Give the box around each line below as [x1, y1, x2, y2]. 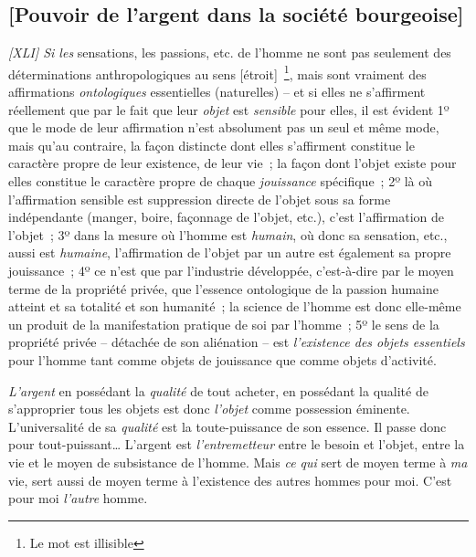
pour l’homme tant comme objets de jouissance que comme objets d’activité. [8, 350, 437, 369]
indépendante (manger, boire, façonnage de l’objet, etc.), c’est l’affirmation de [8, 207, 444, 226]
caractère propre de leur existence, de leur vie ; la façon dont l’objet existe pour [8, 153, 457, 173]
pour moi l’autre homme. [8, 489, 148, 508]
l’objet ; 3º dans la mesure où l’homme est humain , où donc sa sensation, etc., [8, 225, 448, 244]
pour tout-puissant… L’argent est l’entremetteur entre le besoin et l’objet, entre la [8, 435, 465, 454]
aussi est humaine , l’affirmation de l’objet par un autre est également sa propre [8, 243, 451, 262]
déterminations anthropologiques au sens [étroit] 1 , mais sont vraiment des [8, 61, 427, 83]
